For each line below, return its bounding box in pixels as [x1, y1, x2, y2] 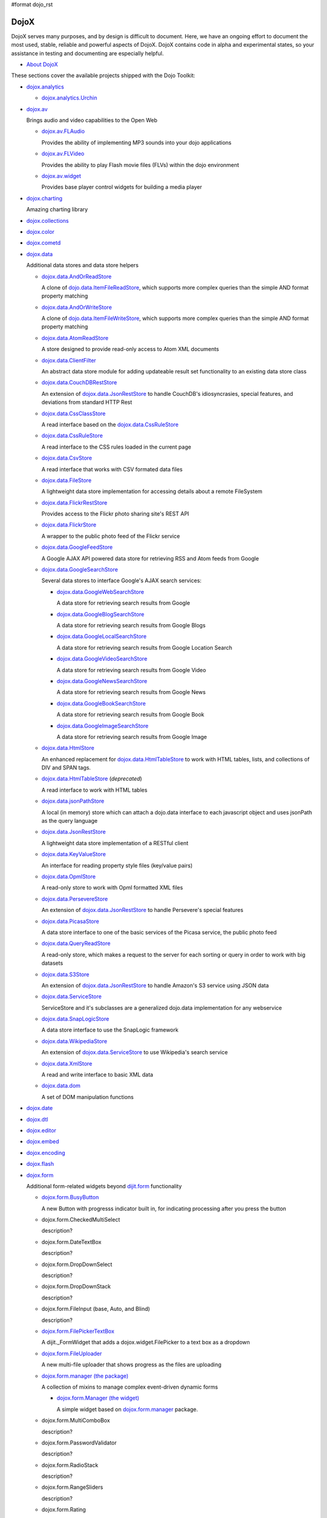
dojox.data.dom [41, 1082, 81, 1089]
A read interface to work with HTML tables [41, 786, 148, 794]
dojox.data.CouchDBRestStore [41, 379, 117, 386]
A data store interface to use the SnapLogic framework [41, 1026, 179, 1033]
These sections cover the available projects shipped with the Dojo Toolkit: [11, 72, 196, 79]
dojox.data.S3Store [41, 970, 90, 978]
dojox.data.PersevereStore [41, 895, 108, 902]
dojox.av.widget [41, 172, 81, 179]
